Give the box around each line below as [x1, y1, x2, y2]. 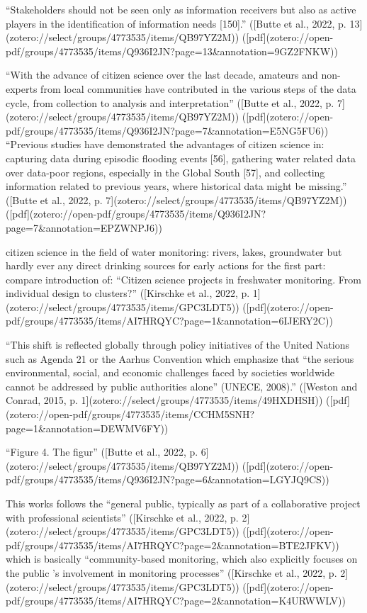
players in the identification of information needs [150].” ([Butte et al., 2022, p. [6, 16, 346, 30]
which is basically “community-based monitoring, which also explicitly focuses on [6, 551, 358, 566]
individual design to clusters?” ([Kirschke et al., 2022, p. [6, 286, 250, 300]
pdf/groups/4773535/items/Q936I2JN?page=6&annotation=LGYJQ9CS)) [6, 472, 329, 487]
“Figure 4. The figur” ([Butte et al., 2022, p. [6, 444, 198, 459]
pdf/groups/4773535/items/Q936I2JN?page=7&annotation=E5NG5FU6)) [6, 123, 329, 137]
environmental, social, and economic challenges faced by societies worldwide [6, 365, 334, 380]
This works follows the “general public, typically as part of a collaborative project [6, 496, 361, 510]
